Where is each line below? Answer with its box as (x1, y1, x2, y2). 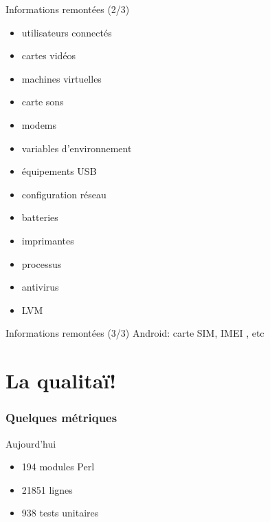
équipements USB (21, 164, 97, 178)
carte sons (21, 94, 64, 109)
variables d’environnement (21, 140, 132, 155)
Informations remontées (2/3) (5, 2, 130, 16)
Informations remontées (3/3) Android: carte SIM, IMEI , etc (5, 326, 265, 340)
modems (21, 117, 57, 132)
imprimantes (21, 233, 74, 247)
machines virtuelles (21, 71, 102, 85)
